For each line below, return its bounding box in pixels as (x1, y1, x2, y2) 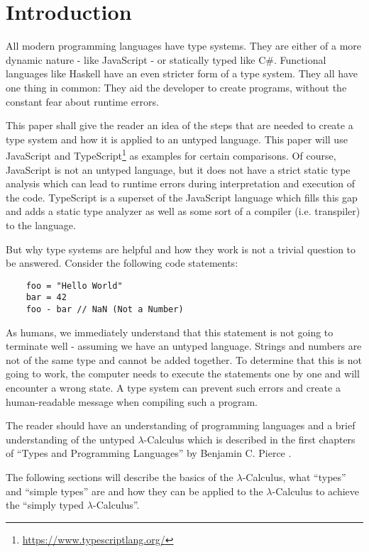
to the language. (6, 217, 76, 232)
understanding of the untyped (6, 431, 135, 446)
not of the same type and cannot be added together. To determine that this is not (6, 352, 362, 367)
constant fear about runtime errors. (6, 94, 159, 109)
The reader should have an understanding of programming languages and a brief (6, 418, 356, 433)
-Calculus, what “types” (242, 470, 346, 484)
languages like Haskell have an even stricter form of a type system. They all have (6, 66, 358, 81)
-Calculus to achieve (272, 483, 360, 498)
